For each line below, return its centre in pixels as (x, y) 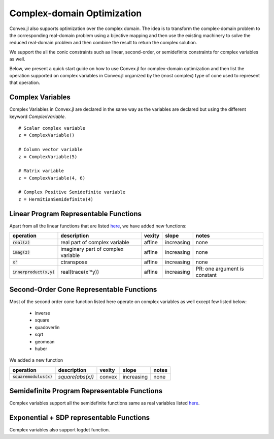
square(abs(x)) (76, 376)
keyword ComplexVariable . (38, 116)
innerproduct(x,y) (34, 272)
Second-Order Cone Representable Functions (83, 289)
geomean (45, 341)
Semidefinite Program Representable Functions (86, 391)
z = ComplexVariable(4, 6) (52, 178)
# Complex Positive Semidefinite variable (72, 192)
